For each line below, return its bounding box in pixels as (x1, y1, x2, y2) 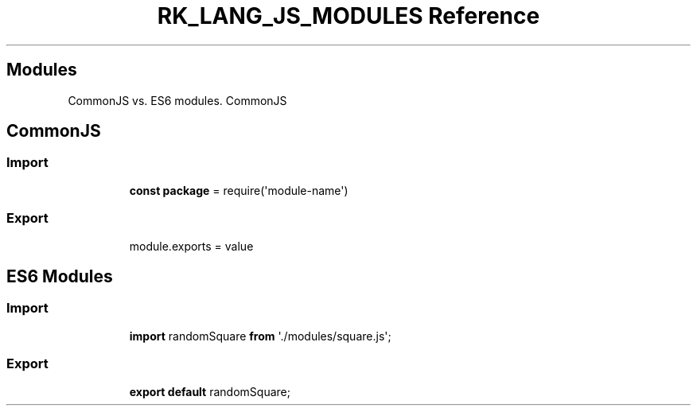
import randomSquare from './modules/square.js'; (129, 328, 391, 343)
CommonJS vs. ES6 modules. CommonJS (68, 93, 287, 107)
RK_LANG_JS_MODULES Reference (157, 2, 540, 29)
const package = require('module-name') (129, 183, 348, 197)
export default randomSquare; (129, 384, 290, 398)
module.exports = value (129, 239, 254, 253)
